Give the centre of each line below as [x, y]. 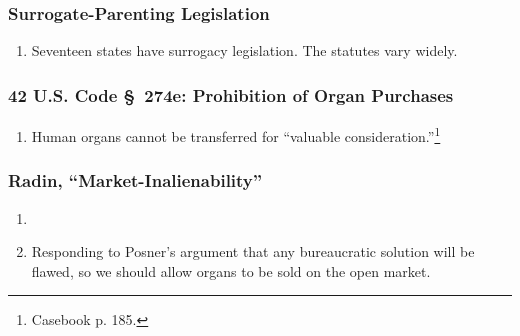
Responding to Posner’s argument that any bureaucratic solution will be [253, 251]
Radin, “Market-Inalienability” [135, 180]
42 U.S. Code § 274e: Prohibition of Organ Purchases [231, 94]
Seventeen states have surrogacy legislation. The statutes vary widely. [244, 50]
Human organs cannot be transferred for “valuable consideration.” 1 [236, 134]
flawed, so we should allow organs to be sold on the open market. [231, 270]
